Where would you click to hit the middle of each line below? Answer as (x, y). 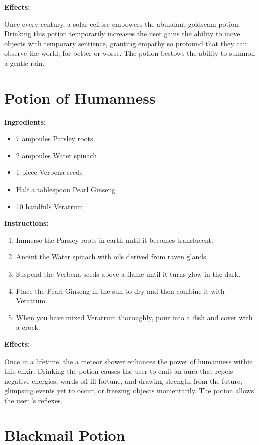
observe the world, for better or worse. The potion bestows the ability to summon (130, 53)
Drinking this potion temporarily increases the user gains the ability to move (122, 33)
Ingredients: (25, 121)
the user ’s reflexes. (33, 400)
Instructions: (26, 223)
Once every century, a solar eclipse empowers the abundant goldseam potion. (122, 23)
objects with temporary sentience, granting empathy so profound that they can (126, 43)
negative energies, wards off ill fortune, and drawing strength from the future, (123, 380)
